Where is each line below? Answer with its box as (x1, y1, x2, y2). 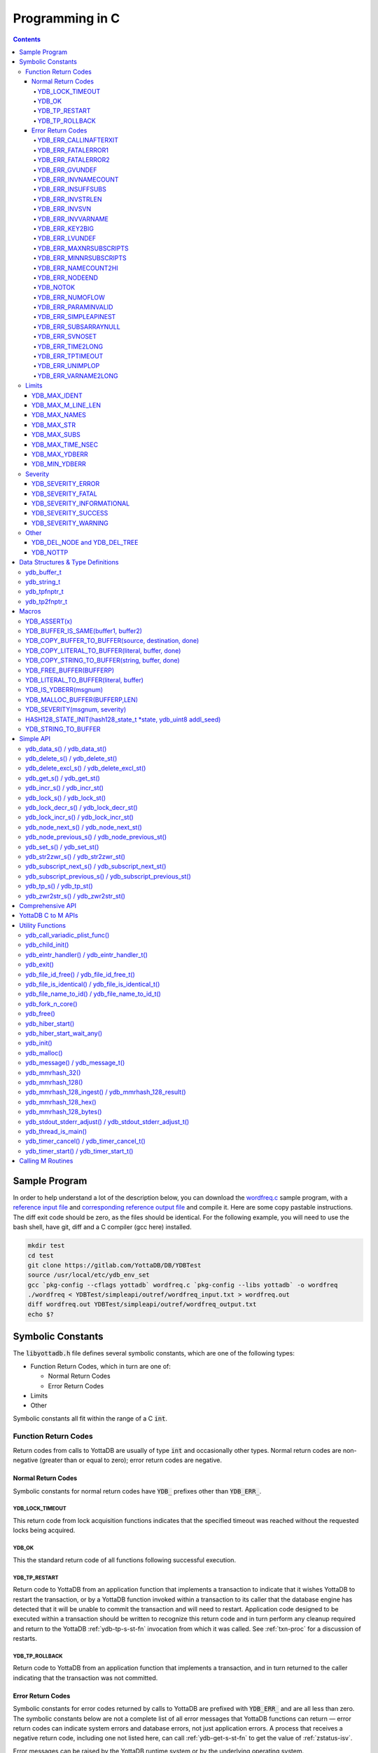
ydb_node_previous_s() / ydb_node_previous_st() (25, 833, 167, 841)
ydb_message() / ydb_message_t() (25, 1059, 125, 1067)
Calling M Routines (19, 1157, 73, 1165)
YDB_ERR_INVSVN (37, 205, 92, 213)
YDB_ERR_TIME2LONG (37, 342, 104, 351)
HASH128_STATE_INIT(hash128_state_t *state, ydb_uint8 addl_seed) (25, 715, 221, 724)
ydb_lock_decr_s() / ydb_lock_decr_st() (25, 804, 138, 812)
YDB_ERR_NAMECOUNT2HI (37, 264, 118, 272)
